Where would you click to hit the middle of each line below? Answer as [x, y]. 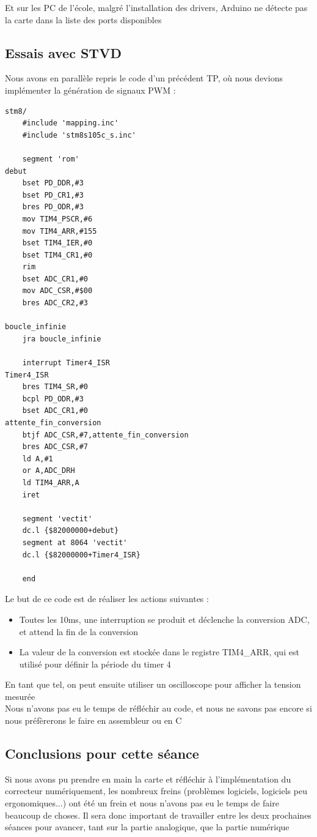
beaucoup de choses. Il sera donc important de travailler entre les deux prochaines [158, 815]
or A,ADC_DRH [49, 471]
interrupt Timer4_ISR [66, 363]
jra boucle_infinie [62, 339]
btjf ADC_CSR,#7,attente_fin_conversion [105, 435]
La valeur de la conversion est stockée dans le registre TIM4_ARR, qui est [159, 652]
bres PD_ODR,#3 [53, 207]
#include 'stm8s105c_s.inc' [79, 135]
